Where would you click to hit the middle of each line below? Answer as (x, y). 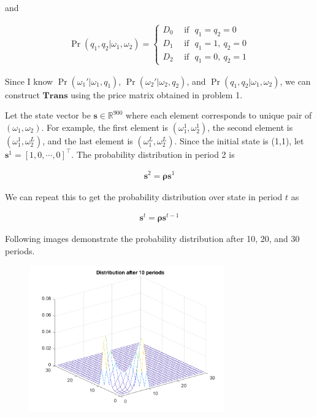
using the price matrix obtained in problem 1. (157, 94)
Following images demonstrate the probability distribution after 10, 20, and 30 (152, 239)
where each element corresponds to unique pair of (219, 115)
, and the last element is (88, 140)
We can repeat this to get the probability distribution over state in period (144, 196)
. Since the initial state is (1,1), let (239, 140)
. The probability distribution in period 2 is (153, 154)
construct (22, 94)
